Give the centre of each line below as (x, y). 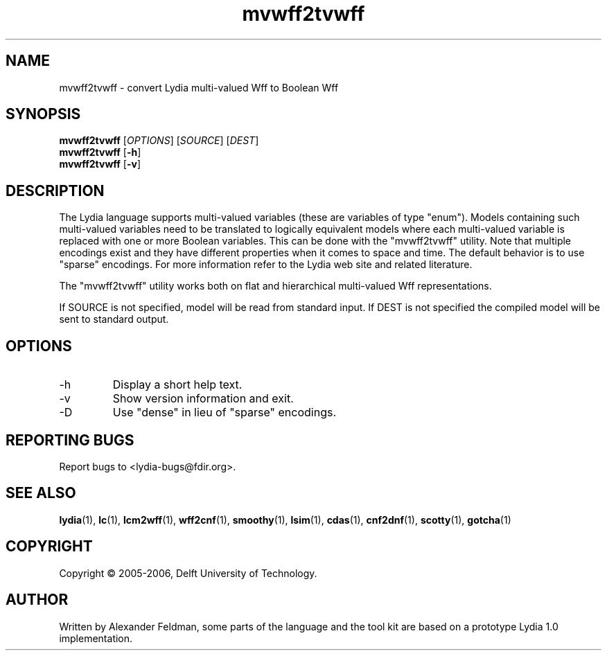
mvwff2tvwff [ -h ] (100, 152)
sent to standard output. (114, 319)
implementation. (96, 638)
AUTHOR (37, 600)
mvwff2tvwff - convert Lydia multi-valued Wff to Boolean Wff (199, 87)
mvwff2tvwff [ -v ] (100, 164)
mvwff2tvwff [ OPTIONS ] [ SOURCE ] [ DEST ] (159, 141)
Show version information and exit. (203, 399)
